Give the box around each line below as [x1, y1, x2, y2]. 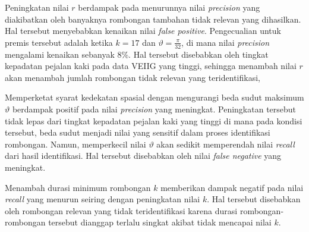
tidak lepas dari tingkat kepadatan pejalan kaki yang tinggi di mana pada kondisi [5, 114, 302, 127]
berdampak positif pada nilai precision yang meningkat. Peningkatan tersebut [12, 102, 297, 115]
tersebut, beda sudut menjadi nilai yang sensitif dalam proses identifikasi [5, 126, 270, 139]
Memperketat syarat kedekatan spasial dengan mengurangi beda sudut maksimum [5, 91, 304, 104]
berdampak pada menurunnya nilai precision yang [78, 1, 260, 13]
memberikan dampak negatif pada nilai [160, 181, 304, 193]
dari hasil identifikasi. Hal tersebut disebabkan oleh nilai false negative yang [5, 149, 282, 162]
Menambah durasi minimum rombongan [5, 181, 151, 193]
